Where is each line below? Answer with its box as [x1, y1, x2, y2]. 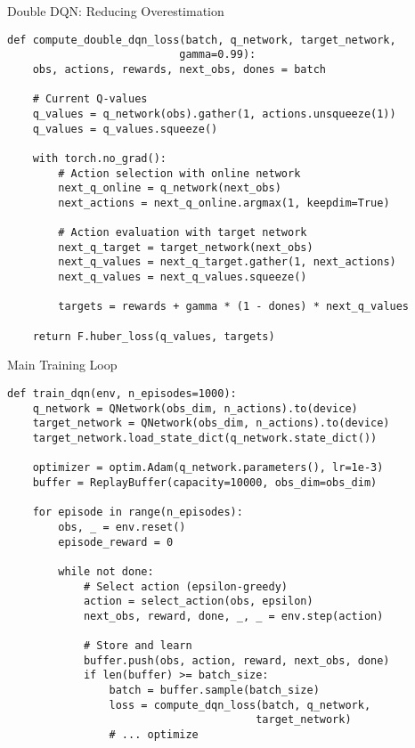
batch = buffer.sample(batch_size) [109, 684, 320, 697]
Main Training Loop [7, 355, 118, 374]
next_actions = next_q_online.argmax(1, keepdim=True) [58, 196, 390, 209]
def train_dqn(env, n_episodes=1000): [7, 386, 237, 400]
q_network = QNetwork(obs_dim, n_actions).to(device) [32, 402, 358, 415]
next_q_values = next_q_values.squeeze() [58, 271, 307, 284]
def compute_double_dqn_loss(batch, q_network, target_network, [7, 33, 396, 46]
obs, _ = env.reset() [58, 520, 186, 533]
